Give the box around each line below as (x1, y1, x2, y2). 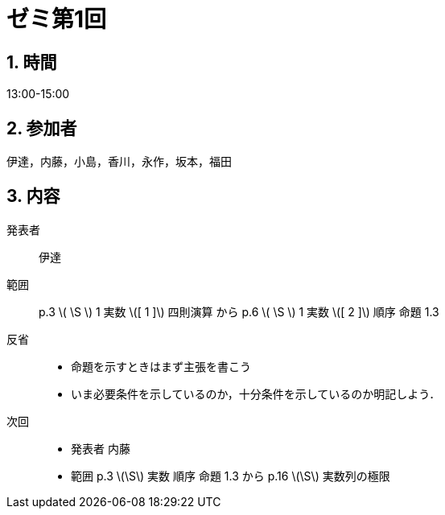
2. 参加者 (6, 117, 77, 138)
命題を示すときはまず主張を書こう (71, 359, 251, 373)
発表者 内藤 (71, 441, 130, 455)
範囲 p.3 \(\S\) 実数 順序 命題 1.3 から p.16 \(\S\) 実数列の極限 (71, 468, 390, 483)
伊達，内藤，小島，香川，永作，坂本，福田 (6, 154, 232, 169)
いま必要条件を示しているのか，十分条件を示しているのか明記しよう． (71, 386, 441, 401)
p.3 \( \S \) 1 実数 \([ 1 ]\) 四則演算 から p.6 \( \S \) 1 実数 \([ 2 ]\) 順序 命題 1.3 (39, 304, 439, 319)
